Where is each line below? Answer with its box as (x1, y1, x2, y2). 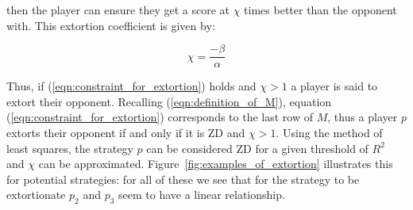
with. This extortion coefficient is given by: (6, 17, 215, 33)
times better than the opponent (244, 2, 397, 17)
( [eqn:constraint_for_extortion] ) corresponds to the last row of (6, 109, 313, 125)
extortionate (6, 186, 66, 203)
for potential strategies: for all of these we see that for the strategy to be (6, 170, 360, 187)
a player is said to (291, 78, 378, 94)
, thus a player (327, 109, 398, 125)
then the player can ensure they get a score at (6, 2, 230, 17)
